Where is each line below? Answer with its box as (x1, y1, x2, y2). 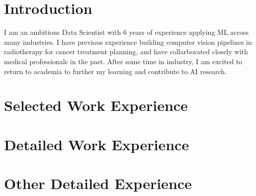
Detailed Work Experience (4, 134, 189, 154)
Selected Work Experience (4, 95, 188, 115)
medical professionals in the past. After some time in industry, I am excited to (4, 56, 243, 66)
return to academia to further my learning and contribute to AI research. (4, 66, 227, 76)
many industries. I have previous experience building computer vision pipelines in (4, 36, 252, 47)
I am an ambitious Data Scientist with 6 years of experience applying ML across (4, 27, 249, 37)
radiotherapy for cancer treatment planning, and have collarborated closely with (4, 46, 248, 57)
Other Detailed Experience (4, 173, 192, 194)
